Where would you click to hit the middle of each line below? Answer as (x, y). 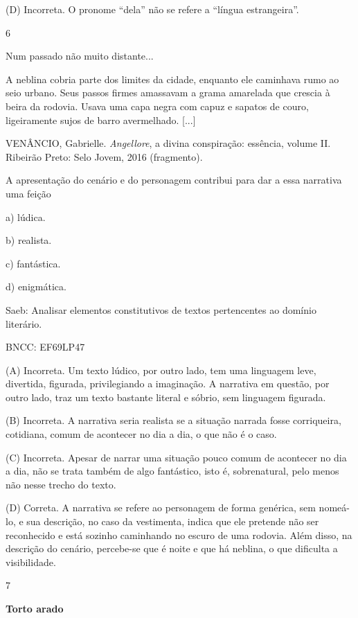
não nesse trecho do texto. (61, 484)
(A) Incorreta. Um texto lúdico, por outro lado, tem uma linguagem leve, (161, 370)
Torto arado (35, 608)
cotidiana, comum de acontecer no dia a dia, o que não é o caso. (141, 434)
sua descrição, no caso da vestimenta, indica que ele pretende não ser (173, 521)
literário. (24, 323)
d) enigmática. (36, 286)
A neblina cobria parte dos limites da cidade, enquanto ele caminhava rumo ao (172, 79)
